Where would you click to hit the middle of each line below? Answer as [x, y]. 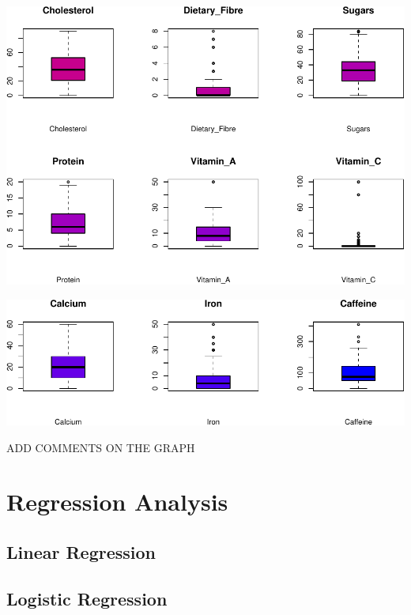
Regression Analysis [117, 502]
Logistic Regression [87, 598]
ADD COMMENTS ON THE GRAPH [101, 447]
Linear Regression [81, 551]
